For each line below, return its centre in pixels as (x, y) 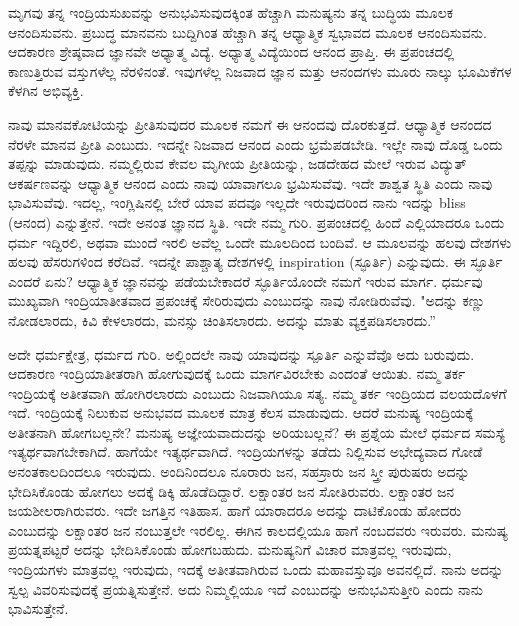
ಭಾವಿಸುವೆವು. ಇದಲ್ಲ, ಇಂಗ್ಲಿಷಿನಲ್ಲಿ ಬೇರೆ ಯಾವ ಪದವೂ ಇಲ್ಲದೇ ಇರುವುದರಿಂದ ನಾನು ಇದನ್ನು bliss (237, 202)
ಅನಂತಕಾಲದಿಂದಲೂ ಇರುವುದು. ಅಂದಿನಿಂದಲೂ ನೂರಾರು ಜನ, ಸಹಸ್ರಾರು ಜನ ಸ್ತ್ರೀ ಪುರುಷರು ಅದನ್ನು (239, 471)
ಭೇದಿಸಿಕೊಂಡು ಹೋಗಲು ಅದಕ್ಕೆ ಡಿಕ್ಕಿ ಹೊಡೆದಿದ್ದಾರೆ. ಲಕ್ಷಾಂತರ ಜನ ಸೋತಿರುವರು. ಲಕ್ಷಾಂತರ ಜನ (231, 490)
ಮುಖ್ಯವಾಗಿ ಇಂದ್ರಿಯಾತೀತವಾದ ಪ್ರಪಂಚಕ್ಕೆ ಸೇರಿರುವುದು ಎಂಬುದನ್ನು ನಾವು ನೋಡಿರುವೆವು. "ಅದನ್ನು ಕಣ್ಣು (247, 300)
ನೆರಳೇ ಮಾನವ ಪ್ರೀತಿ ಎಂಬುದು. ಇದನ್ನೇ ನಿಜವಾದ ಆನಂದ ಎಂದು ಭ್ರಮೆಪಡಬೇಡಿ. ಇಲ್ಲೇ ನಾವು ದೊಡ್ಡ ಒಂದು (255, 143)
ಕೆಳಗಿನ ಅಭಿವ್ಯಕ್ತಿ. (46, 90)
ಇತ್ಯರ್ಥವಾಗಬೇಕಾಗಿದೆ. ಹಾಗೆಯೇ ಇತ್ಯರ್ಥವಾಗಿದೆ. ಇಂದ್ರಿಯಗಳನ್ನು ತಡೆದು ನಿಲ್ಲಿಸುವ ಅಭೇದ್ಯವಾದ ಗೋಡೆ (245, 451)
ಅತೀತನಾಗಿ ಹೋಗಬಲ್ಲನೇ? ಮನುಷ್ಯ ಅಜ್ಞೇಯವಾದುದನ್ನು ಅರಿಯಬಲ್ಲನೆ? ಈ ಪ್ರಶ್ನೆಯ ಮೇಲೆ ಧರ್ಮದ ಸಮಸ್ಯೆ (257, 431)
